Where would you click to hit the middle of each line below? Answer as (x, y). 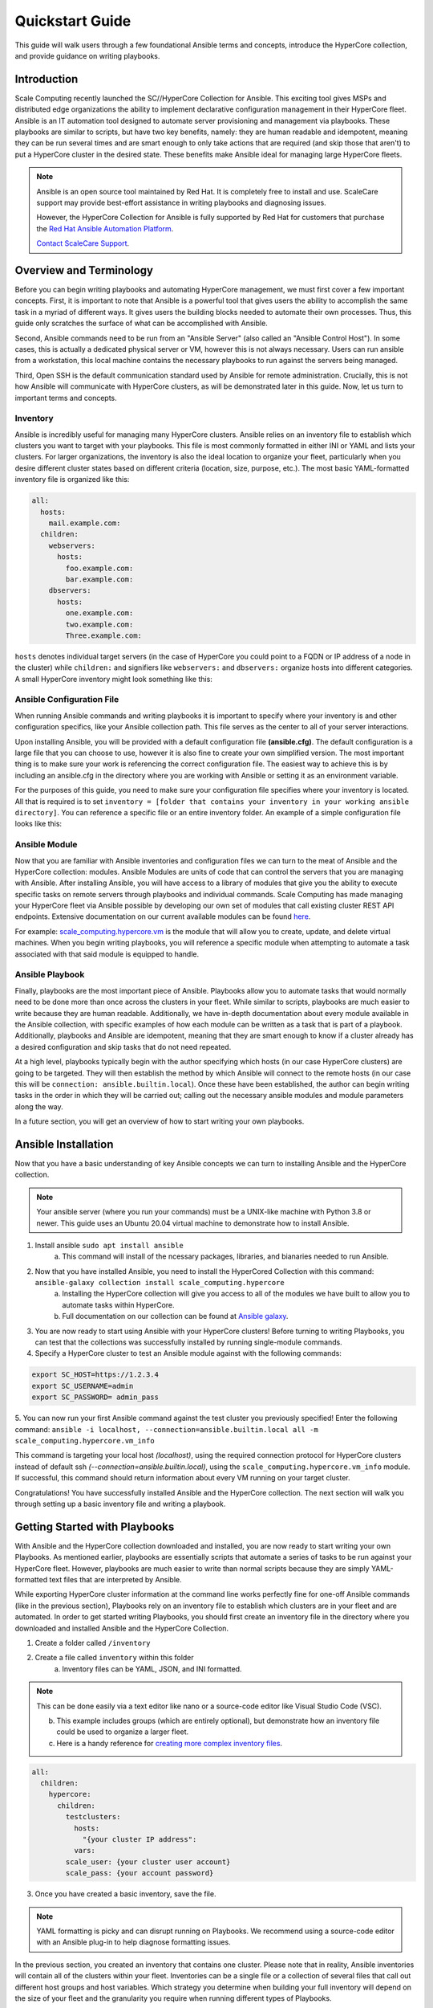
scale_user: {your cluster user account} (148, 1862)
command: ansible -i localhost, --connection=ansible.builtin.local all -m (166, 1429)
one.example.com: (99, 613)
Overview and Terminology (84, 270)
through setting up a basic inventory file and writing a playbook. (120, 1504)
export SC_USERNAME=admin (83, 1386)
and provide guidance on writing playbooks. (87, 55)
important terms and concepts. (66, 398)
